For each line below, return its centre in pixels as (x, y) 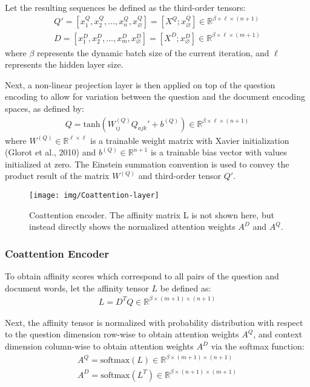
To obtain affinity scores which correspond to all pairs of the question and (142, 276)
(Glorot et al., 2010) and (51, 152)
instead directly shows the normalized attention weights (132, 226)
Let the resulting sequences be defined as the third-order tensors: (125, 7)
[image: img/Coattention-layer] (94, 196)
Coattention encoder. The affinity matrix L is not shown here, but (152, 214)
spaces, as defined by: (45, 109)
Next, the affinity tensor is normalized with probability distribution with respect (154, 322)
